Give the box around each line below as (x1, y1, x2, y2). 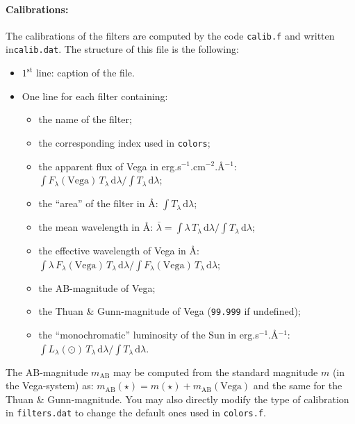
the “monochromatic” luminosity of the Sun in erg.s (38, 327, 259, 341)
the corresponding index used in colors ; (38, 135, 210, 149)
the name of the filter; (38, 112, 132, 127)
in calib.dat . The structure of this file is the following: (6, 42, 239, 56)
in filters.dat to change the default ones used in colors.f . (6, 405, 266, 420)
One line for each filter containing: (22, 88, 168, 103)
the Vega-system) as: (6, 378, 94, 393)
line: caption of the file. (35, 65, 135, 80)
